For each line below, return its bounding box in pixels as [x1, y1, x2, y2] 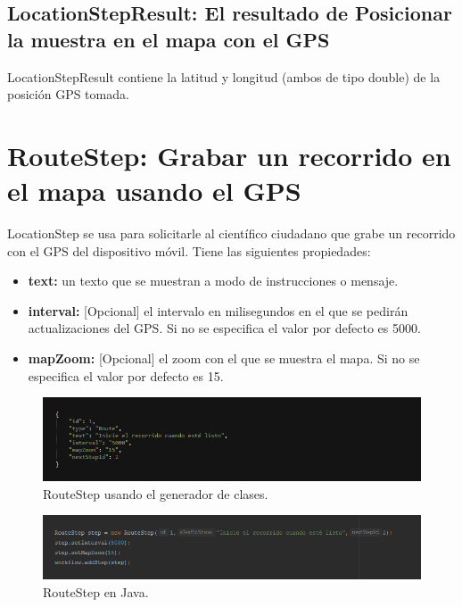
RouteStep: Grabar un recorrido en [7, 137, 451, 173]
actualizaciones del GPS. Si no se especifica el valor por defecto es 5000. [28, 319, 421, 337]
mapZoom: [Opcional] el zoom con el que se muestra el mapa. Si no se [28, 349, 420, 368]
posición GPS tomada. [7, 85, 129, 104]
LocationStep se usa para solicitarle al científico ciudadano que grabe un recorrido [7, 224, 456, 243]
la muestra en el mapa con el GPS [7, 25, 330, 53]
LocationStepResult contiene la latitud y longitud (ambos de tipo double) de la [7, 67, 441, 86]
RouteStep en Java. [43, 582, 149, 601]
